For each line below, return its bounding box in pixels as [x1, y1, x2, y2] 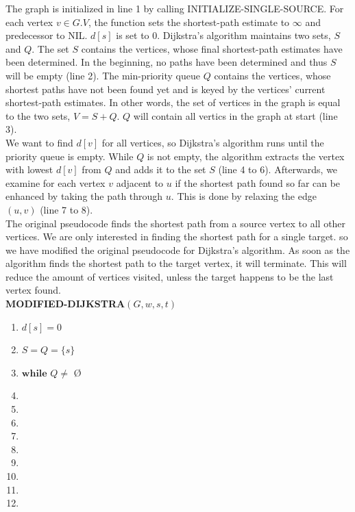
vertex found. [5, 283, 61, 297]
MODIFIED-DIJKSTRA [5, 296, 125, 311]
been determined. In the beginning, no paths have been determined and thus [5, 55, 328, 69]
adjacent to [116, 175, 164, 190]
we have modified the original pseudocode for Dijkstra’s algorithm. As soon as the [5, 242, 350, 257]
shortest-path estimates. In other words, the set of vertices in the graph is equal [5, 95, 341, 110]
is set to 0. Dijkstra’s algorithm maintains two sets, [116, 28, 331, 42]
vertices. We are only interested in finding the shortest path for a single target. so [5, 229, 348, 244]
